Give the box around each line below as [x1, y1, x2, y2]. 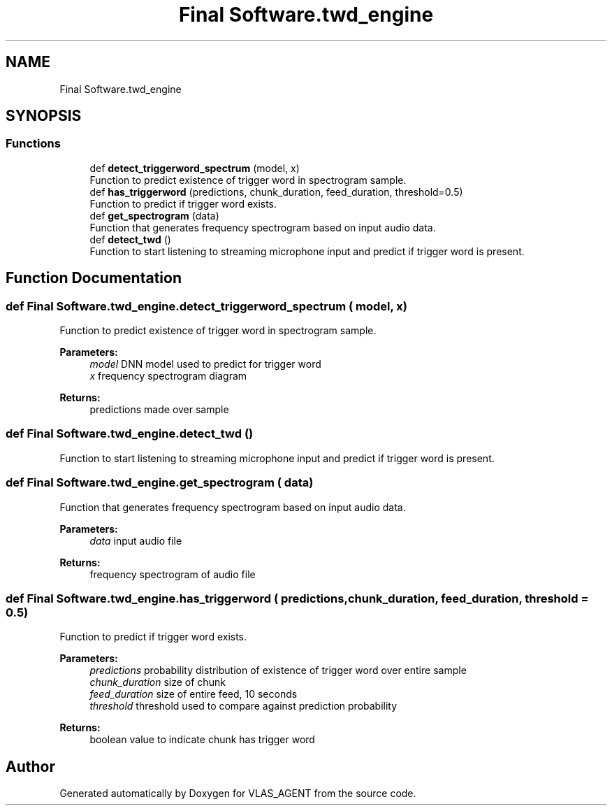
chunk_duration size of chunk [89, 676, 226, 689]
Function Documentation [6, 269, 182, 287]
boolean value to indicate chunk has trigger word [89, 733, 315, 746]
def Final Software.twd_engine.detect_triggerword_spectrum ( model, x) [6, 299, 407, 313]
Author [6, 757, 55, 775]
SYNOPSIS [6, 107, 82, 125]
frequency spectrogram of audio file [89, 568, 256, 580]
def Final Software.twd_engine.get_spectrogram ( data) [6, 475, 314, 490]
